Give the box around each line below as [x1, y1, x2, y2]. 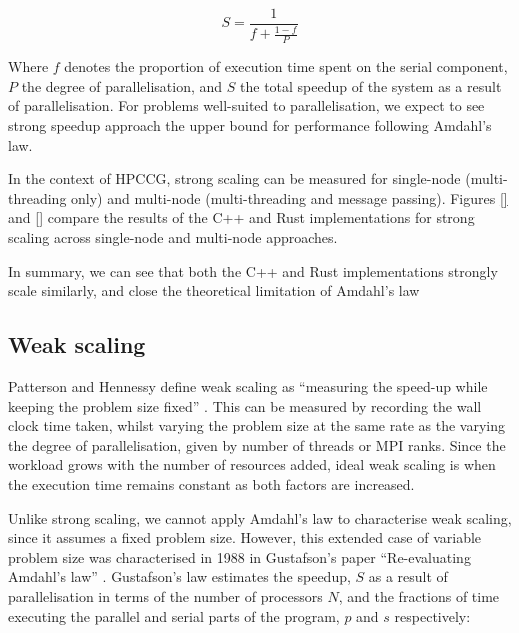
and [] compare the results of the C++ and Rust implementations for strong [8, 207, 475, 228]
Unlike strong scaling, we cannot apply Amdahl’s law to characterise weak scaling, [8, 507, 512, 528]
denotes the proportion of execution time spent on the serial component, [64, 56, 508, 77]
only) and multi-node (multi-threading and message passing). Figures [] [71, 187, 508, 208]
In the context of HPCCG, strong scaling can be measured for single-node [8, 168, 461, 189]
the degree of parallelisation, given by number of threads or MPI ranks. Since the [8, 434, 506, 455]
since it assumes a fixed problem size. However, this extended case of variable [8, 527, 482, 548]
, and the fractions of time [338, 585, 500, 606]
